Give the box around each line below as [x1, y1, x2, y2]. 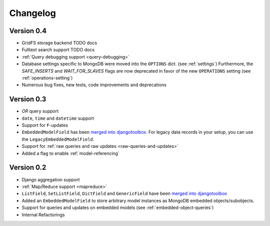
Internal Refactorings [21, 211, 65, 217]
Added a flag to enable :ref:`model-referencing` [21, 150, 119, 156]
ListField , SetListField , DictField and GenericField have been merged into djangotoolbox [21, 190, 227, 196]
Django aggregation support [21, 176, 80, 182]
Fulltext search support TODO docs [21, 47, 95, 53]
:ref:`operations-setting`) [21, 75, 73, 81]
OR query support [21, 108, 59, 114]
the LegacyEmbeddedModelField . [21, 136, 94, 142]
